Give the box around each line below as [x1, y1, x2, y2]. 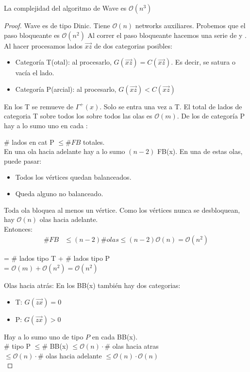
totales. [83, 136, 105, 147]
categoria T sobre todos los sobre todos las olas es [4, 111, 152, 121]
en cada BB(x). [92, 331, 138, 341]
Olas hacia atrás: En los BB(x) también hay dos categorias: [4, 280, 181, 290]
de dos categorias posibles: [94, 40, 172, 51]
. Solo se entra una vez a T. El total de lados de [100, 101, 242, 111]
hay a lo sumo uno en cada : [4, 120, 88, 130]
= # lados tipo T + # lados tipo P [4, 253, 110, 263]
